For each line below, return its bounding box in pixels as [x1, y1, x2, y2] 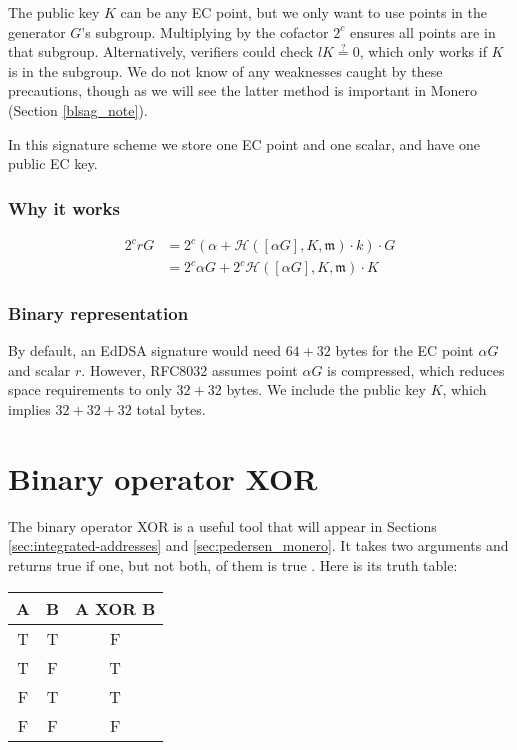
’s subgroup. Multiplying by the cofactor [81, 21, 329, 42]
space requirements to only [8, 379, 172, 400]
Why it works [8, 195, 120, 220]
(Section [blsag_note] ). [8, 99, 148, 120]
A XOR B [75, 596, 156, 620]
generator [8, 21, 66, 42]
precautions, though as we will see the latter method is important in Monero [8, 80, 478, 101]
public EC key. [8, 153, 98, 174]
